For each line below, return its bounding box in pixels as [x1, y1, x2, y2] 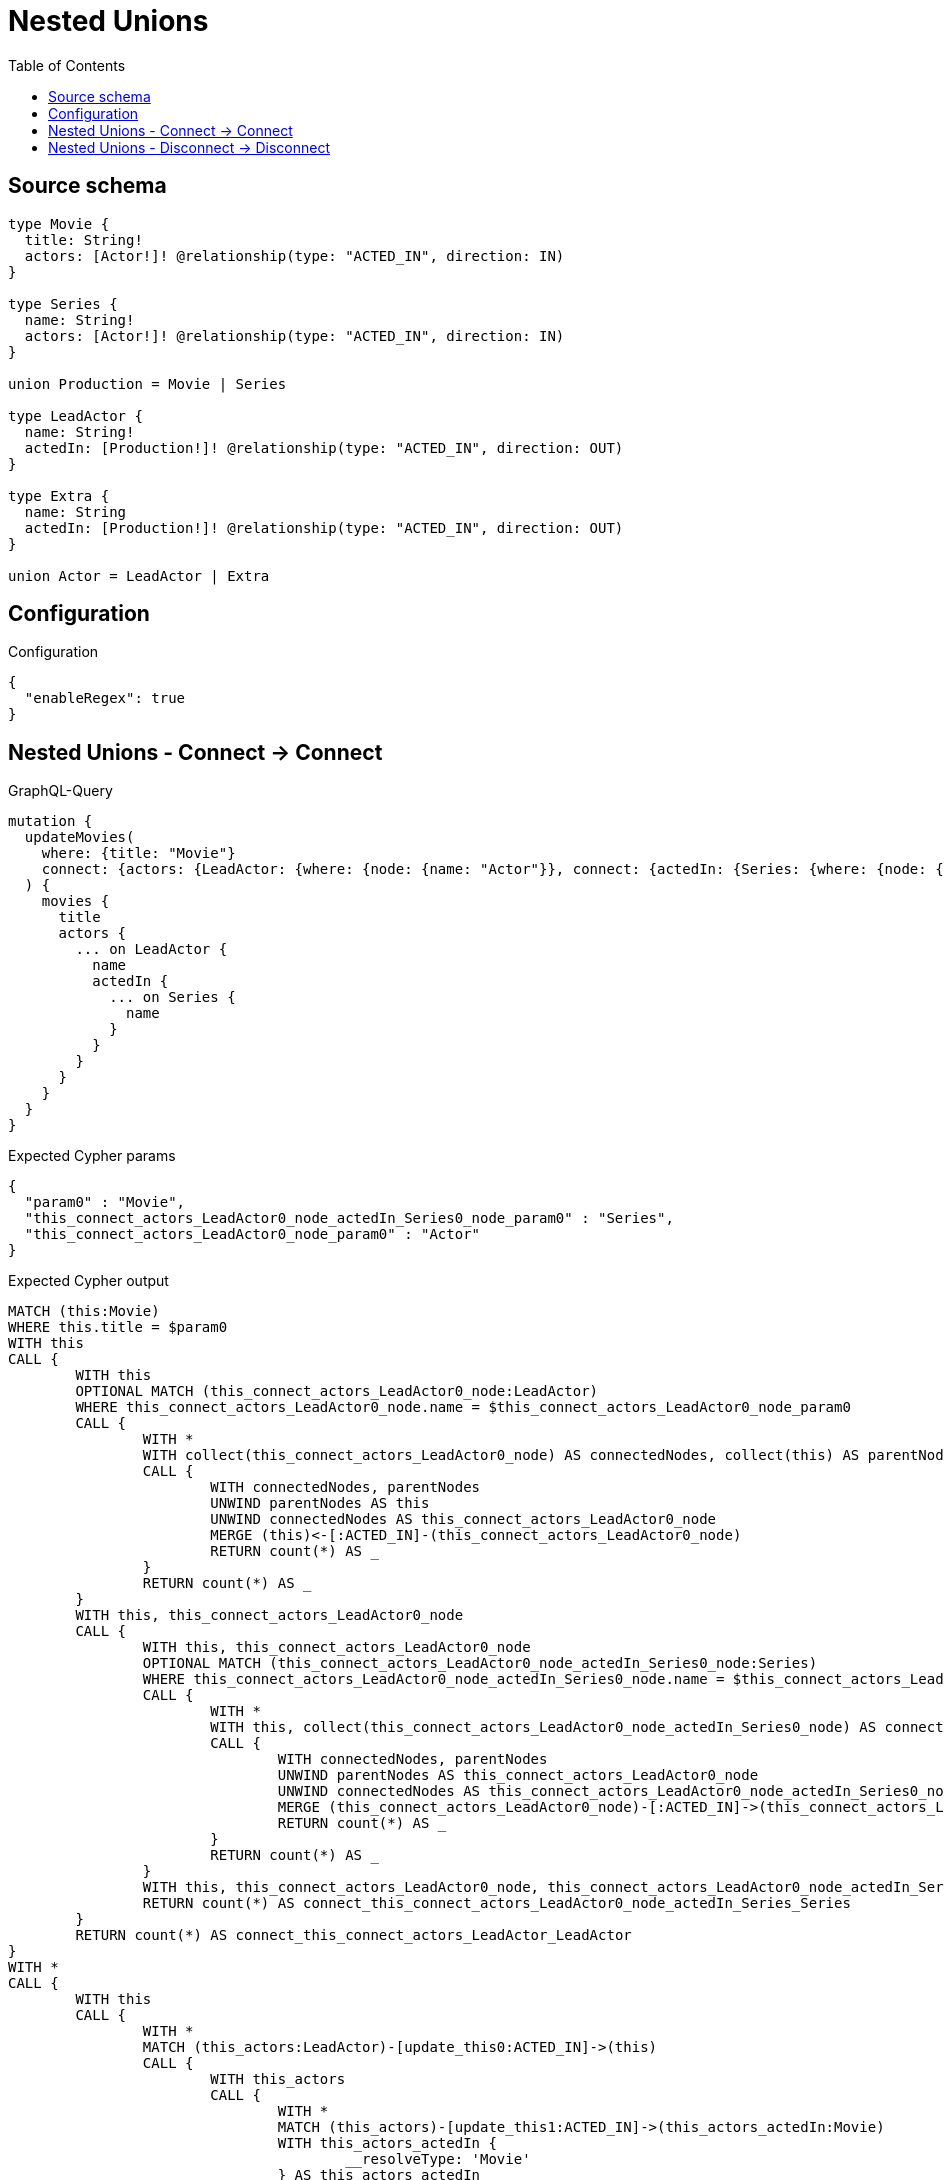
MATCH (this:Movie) [8, 1303, 160, 1320]
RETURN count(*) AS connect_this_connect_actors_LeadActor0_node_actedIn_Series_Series [142, 1895, 851, 1912]
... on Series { [109, 989, 236, 1006]
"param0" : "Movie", [24, 1194, 186, 1211]
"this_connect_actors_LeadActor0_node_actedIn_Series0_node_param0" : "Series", [24, 1210, 674, 1227]
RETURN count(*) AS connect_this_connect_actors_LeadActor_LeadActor [75, 1927, 632, 1944]
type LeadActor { [8, 407, 143, 424]
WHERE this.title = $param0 [8, 1319, 228, 1336]
